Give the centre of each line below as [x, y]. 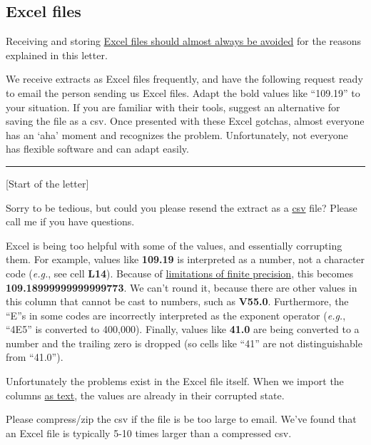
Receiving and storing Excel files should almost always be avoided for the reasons [184, 41]
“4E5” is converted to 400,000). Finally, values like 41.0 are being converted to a [183, 329]
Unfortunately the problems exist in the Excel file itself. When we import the [175, 381]
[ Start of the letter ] [47, 183]
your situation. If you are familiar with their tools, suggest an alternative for [173, 107]
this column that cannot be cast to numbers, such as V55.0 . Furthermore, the [177, 301]
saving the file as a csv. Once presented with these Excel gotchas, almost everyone [185, 121]
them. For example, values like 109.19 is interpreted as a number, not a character [185, 259]
